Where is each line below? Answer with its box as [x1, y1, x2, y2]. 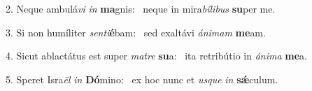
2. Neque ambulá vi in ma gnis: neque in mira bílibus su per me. [6, 1, 276, 15]
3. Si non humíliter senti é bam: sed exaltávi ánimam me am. [6, 24, 266, 39]
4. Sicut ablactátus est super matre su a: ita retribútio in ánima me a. [6, 48, 307, 63]
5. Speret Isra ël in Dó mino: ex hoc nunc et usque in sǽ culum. [6, 71, 278, 86]
